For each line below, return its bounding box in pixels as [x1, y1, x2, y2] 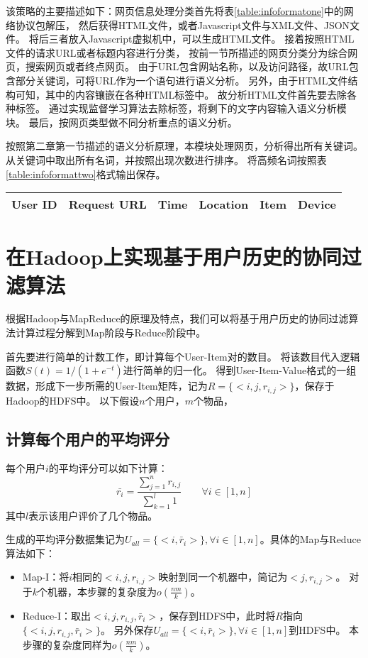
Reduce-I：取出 [22, 608, 91, 623]
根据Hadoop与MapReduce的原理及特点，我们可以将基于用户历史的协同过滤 [6, 311, 349, 326]
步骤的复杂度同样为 [22, 637, 112, 652]
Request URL [68, 196, 147, 213]
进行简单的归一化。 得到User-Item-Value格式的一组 [123, 363, 357, 378]
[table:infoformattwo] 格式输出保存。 [6, 166, 166, 181]
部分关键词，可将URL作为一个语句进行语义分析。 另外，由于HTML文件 [15, 72, 348, 87]
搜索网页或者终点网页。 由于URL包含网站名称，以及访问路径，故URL [25, 59, 349, 74]
